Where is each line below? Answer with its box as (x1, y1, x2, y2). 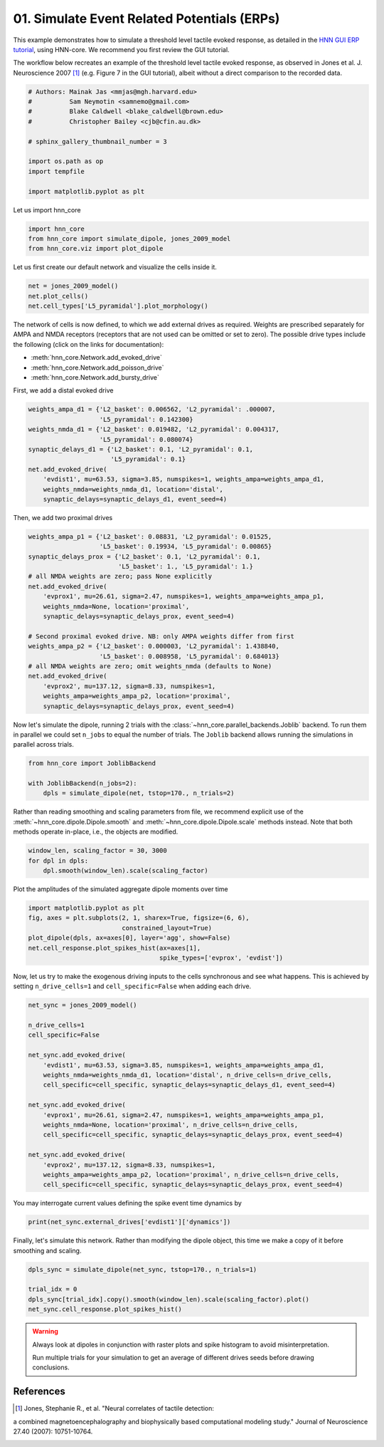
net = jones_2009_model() (28, 282, 119, 290)
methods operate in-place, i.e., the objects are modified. (13, 827, 178, 836)
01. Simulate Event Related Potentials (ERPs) (13, 11, 280, 26)
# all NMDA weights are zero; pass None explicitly (28, 572, 213, 581)
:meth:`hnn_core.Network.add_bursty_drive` (31, 373, 160, 382)
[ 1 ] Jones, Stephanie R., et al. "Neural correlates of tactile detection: (15, 1404, 215, 1413)
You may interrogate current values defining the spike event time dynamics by (13, 1199, 242, 1208)
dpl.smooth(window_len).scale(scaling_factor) (43, 866, 209, 874)
